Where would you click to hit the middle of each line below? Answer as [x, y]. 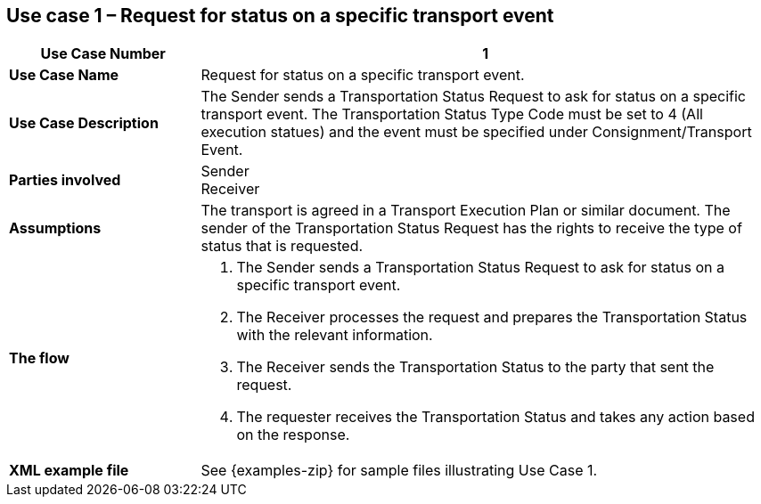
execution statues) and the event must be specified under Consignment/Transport [476, 132]
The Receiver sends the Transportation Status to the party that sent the [475, 367]
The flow [39, 358]
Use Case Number [103, 54]
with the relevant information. [335, 335]
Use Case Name [64, 75]
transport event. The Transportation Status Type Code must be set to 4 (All [452, 114]
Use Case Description [84, 123]
